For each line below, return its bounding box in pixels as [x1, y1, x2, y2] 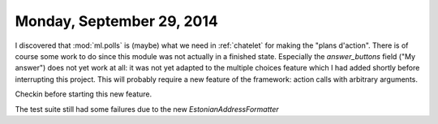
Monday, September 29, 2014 [15, 12, 218, 30]
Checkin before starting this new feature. [15, 89, 152, 99]
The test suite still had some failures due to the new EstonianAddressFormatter [15, 104, 279, 113]
